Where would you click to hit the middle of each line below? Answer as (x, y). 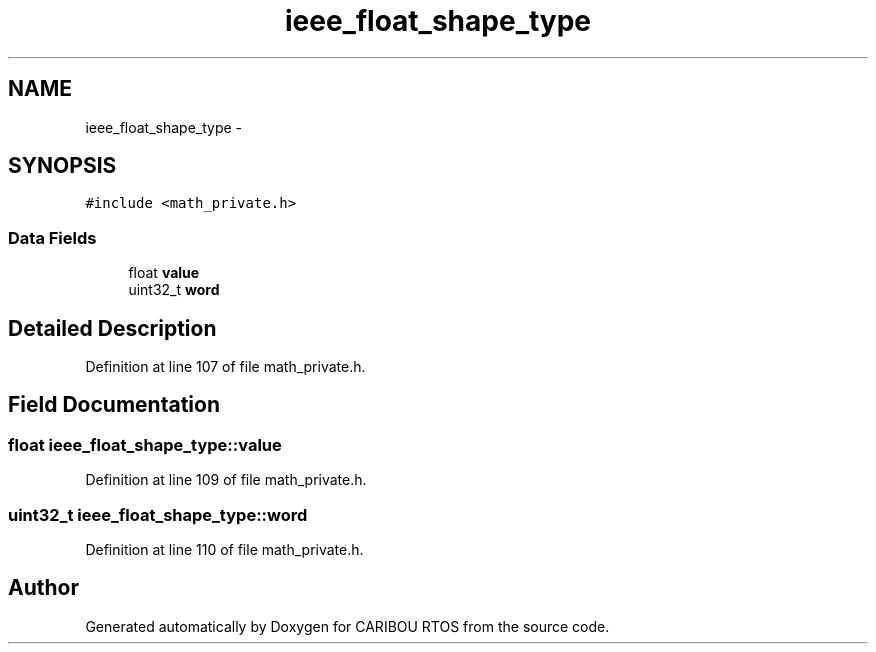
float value (164, 273)
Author (43, 588)
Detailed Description (112, 328)
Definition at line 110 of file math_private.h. (224, 549)
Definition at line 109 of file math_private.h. (226, 480)
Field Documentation (114, 405)
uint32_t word (174, 290)
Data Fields (52, 237)
